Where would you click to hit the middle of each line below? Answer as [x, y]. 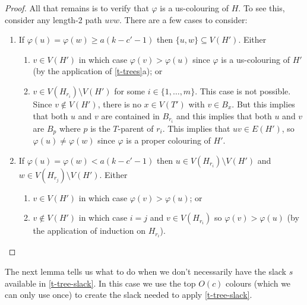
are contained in [130, 115]
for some [130, 90]
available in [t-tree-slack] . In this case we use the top [100, 283]
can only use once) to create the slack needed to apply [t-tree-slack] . [129, 295]
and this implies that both [224, 115]
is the [100, 128]
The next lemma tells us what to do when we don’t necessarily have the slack [146, 271]
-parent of [136, 128]
